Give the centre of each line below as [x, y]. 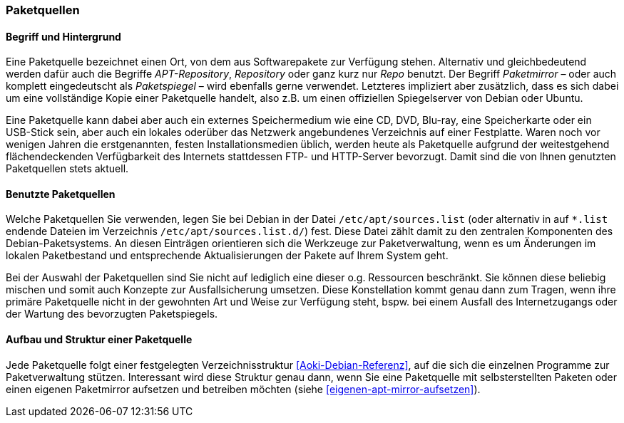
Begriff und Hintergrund [63, 36]
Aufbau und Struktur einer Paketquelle [99, 340]
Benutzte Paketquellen [61, 194]
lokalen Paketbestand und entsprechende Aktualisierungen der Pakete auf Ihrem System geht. [227, 256]
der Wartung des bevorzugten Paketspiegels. [112, 314]
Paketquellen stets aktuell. [67, 169]
